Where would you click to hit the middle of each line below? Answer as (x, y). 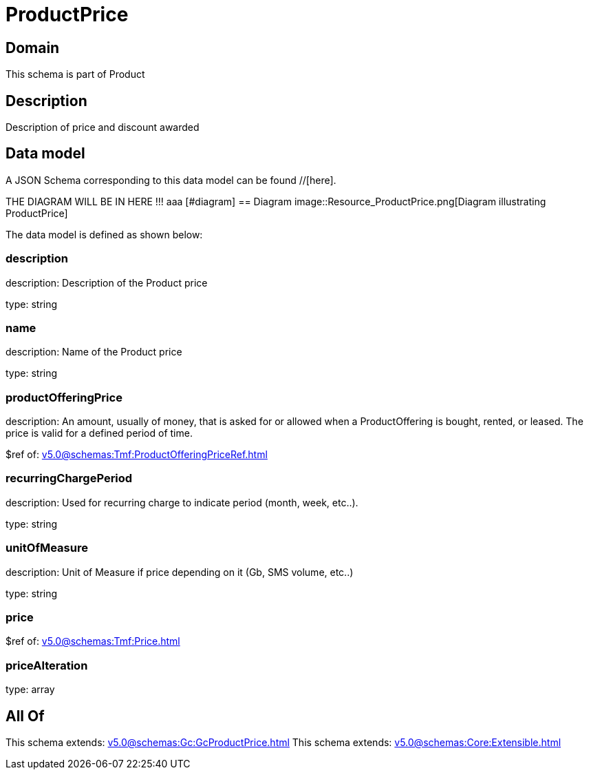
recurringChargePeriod (69, 478)
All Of (25, 716)
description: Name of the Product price (94, 352)
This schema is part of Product (75, 74)
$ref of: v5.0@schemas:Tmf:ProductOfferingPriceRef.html (137, 455)
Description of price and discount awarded (103, 127)
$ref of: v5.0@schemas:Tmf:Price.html (93, 641)
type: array (30, 690)
